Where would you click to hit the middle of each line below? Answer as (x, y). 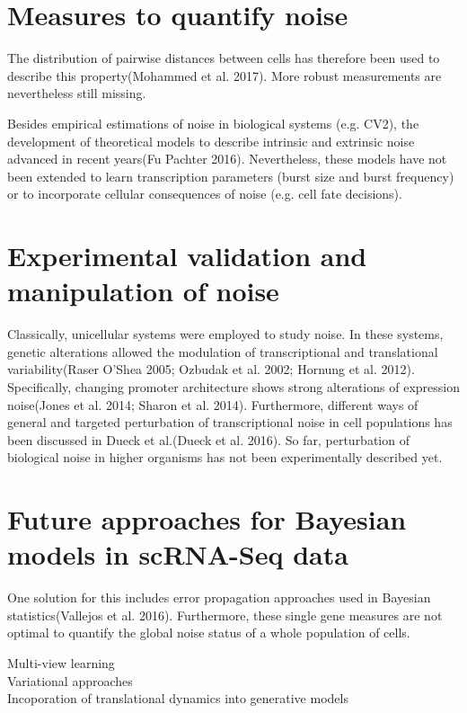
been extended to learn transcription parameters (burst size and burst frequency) (231, 176)
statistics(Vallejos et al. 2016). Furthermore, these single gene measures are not (225, 615)
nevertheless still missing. (77, 93)
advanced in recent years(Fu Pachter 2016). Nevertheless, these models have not (227, 159)
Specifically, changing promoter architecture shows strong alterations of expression (233, 386)
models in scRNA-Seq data (178, 554)
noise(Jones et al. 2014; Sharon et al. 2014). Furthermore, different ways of (213, 404)
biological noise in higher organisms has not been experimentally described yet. (225, 457)
